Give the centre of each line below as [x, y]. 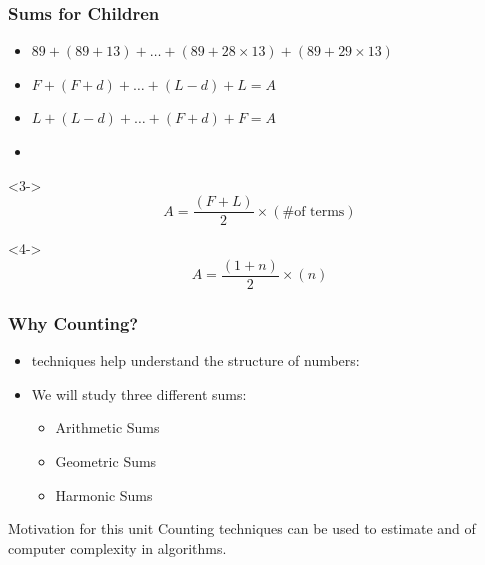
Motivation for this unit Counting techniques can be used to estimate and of [242, 528]
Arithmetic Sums [107, 427]
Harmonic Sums [104, 494]
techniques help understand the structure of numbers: [195, 360]
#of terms [313, 211]
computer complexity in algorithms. [117, 547]
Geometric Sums [106, 460]
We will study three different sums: [139, 393]
